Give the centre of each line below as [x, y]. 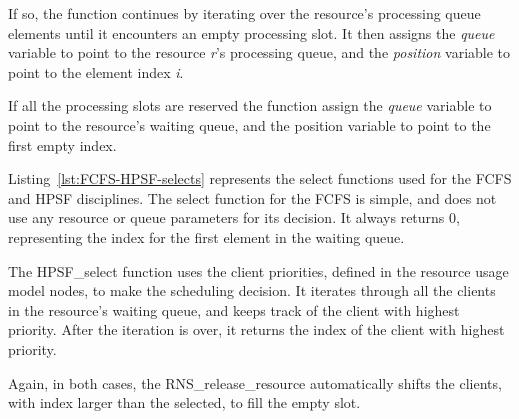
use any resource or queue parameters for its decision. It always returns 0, [234, 217]
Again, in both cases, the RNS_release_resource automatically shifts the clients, [255, 382]
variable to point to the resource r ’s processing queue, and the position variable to [259, 52]
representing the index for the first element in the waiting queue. [206, 236]
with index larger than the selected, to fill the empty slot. [184, 402]
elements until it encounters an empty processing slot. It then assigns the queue [251, 32]
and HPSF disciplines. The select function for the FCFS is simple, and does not [252, 197]
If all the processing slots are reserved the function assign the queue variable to [250, 105]
